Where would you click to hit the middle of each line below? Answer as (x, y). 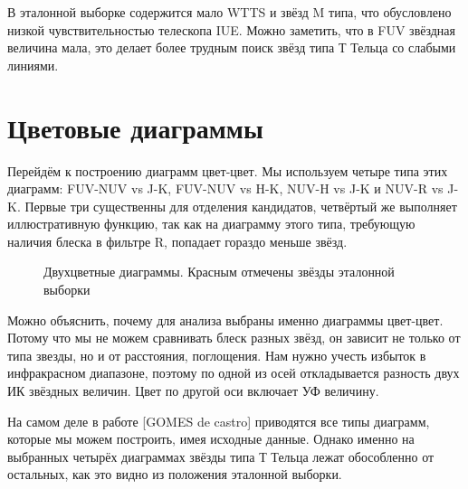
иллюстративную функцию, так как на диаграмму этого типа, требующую (211, 224)
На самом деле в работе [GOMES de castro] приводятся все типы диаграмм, (219, 421)
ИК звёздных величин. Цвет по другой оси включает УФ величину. (193, 391)
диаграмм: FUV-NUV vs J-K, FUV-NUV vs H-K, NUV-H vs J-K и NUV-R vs (225, 188)
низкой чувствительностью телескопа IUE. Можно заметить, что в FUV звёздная (232, 29)
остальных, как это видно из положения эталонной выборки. (175, 474)
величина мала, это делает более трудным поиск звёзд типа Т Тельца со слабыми (232, 47)
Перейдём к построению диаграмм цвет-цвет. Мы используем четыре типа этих (228, 170)
